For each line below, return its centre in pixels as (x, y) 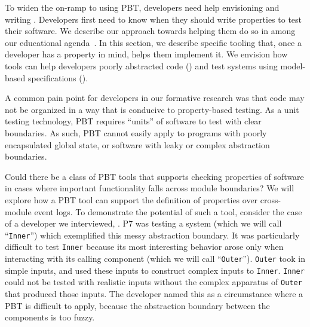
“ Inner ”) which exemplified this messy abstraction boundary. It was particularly (152, 235)
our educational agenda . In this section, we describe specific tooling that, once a (153, 42)
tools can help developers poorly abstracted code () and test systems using (141, 65)
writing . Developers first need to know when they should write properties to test (154, 19)
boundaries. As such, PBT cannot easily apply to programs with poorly (136, 132)
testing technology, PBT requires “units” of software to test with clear (133, 121)
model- (293, 65)
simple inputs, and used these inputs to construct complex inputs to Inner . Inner (155, 270)
